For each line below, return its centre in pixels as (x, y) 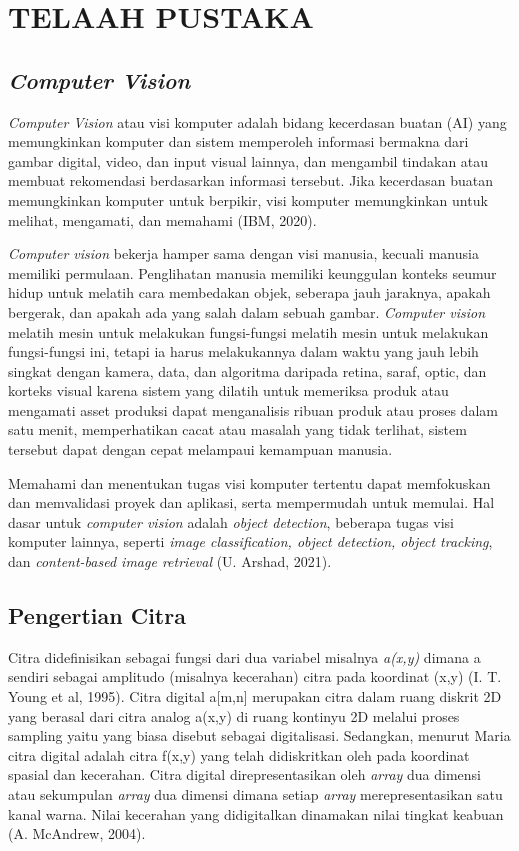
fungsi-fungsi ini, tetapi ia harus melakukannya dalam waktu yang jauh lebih (243, 351)
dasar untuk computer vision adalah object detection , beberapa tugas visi (231, 521)
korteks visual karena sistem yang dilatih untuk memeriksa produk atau (228, 390)
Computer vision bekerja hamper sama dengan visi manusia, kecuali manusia (243, 253)
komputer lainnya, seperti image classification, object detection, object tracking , (250, 541)
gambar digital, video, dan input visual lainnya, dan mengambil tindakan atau (248, 160)
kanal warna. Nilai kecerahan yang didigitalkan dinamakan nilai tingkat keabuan (256, 813)
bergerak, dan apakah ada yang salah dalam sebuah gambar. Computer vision (247, 311)
